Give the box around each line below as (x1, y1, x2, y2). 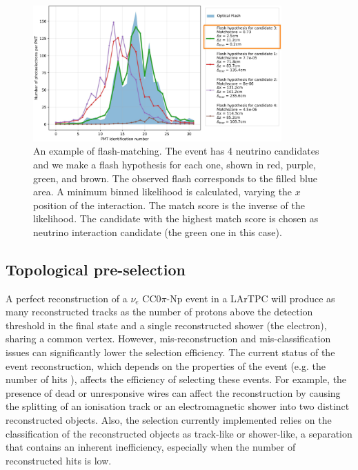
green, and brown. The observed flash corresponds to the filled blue (33, 170, 317, 185)
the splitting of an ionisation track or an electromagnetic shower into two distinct (6, 399, 350, 413)
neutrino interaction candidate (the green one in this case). (33, 224, 282, 239)
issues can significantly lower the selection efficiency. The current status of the (6, 345, 335, 360)
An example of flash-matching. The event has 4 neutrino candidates (33, 144, 319, 158)
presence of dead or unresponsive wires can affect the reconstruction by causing (6, 385, 341, 400)
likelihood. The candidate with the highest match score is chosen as (33, 211, 319, 226)
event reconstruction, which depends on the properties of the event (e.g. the (6, 358, 326, 373)
